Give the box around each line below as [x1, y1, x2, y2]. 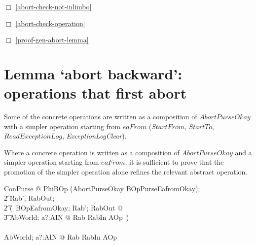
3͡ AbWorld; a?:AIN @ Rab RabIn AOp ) [4, 212, 129, 222]
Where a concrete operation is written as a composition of [4, 147, 180, 157]
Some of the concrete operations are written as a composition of [4, 111, 197, 122]
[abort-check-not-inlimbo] [15, 1, 92, 11]
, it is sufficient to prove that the [125, 157, 224, 167]
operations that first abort [4, 83, 187, 103]
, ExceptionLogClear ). [62, 131, 127, 141]
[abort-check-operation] [15, 18, 85, 28]
